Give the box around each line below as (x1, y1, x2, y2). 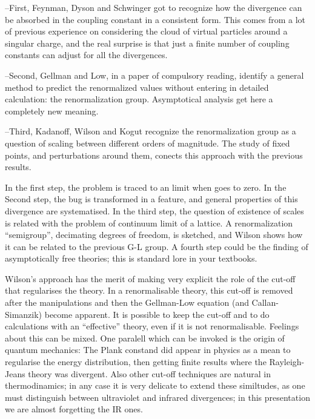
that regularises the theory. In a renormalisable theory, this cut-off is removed (5, 284, 293, 297)
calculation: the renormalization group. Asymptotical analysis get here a (5, 93, 273, 105)
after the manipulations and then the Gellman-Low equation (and (5, 296, 249, 309)
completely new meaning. (5, 104, 99, 117)
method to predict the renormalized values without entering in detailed (5, 81, 269, 93)
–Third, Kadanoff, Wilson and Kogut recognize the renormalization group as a (5, 125, 296, 137)
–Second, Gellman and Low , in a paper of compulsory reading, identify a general (5, 68, 304, 81)
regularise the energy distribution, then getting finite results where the (5, 355, 267, 368)
